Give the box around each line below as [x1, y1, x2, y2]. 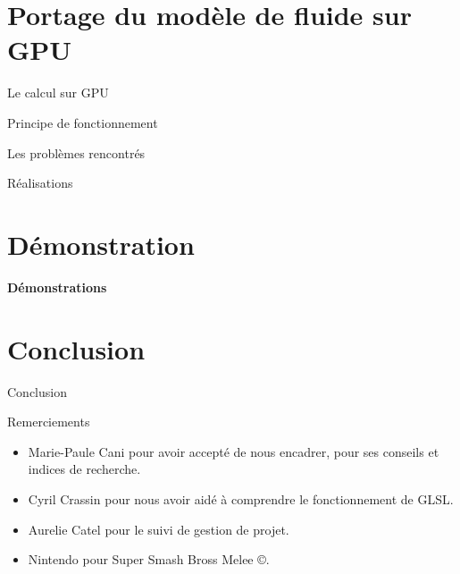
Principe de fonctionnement [7, 113, 158, 131]
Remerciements [7, 412, 90, 431]
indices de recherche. [28, 460, 141, 478]
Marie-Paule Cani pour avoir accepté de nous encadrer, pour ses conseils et [28, 442, 439, 460]
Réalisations [7, 173, 73, 192]
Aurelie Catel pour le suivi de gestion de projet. [28, 519, 289, 538]
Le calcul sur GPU [7, 83, 109, 102]
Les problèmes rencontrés [7, 143, 146, 162]
